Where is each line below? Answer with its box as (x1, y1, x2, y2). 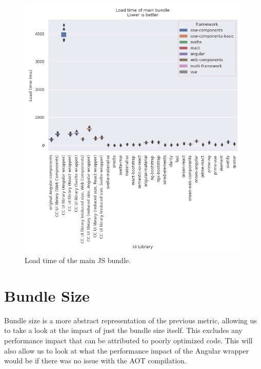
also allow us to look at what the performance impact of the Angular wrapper (4, 345, 249, 356)
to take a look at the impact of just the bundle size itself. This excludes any (4, 325, 243, 336)
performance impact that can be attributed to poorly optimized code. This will (4, 335, 253, 346)
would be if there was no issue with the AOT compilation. (4, 355, 187, 366)
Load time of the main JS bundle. (25, 255, 131, 266)
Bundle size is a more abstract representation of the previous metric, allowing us (4, 315, 257, 325)
